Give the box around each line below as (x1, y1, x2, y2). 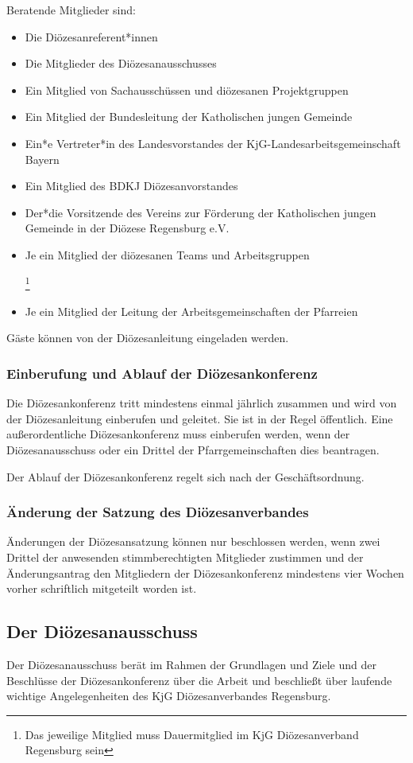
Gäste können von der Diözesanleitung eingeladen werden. (6, 329, 289, 346)
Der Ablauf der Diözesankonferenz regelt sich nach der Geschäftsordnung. (6, 468, 365, 485)
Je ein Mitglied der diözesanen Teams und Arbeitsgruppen (25, 246, 310, 263)
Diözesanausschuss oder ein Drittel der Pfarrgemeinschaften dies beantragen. (6, 441, 380, 457)
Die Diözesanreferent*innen (25, 28, 158, 45)
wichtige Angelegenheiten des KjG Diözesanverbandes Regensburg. (6, 687, 331, 704)
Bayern (25, 150, 60, 167)
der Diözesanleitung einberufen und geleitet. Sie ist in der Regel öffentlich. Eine (6, 410, 393, 426)
